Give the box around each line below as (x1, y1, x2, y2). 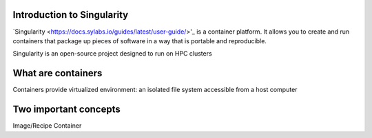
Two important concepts (12, 104, 121, 115)
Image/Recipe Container (12, 122, 82, 130)
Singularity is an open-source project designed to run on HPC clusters (12, 49, 213, 58)
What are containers (12, 67, 103, 79)
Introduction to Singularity (12, 9, 129, 21)
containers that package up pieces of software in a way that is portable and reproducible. (12, 36, 267, 45)
